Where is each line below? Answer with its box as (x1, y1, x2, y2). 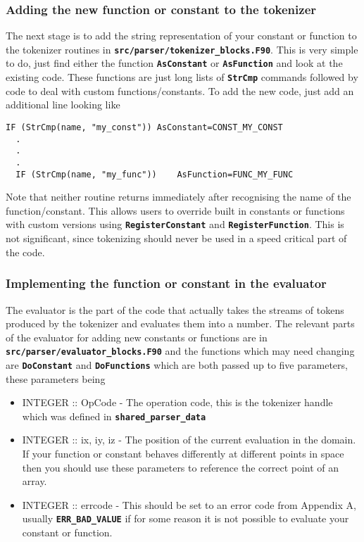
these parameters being (6, 371, 106, 386)
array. (22, 474, 47, 489)
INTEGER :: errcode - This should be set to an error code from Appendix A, (22, 497, 356, 512)
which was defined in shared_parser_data (22, 408, 206, 423)
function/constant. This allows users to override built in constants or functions (6, 203, 345, 218)
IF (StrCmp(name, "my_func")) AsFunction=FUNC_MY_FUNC (15, 169, 294, 179)
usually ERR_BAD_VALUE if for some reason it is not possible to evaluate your (22, 511, 349, 526)
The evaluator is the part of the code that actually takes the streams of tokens (6, 302, 344, 317)
